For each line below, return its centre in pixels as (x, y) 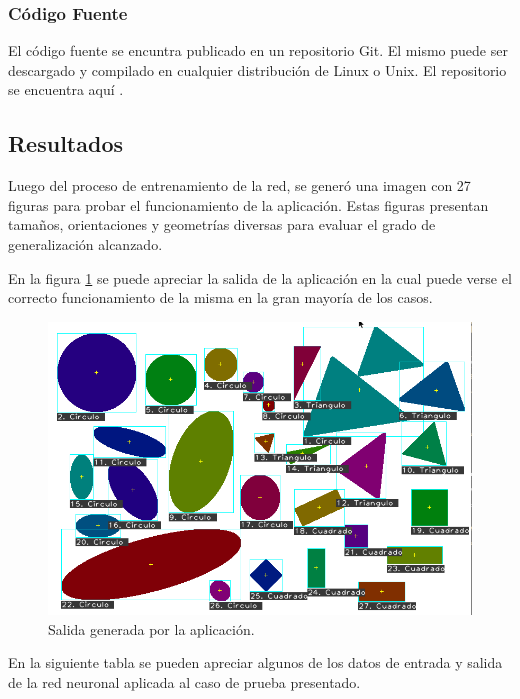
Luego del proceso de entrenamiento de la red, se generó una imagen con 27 (239, 185)
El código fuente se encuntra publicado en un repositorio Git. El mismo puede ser (258, 50)
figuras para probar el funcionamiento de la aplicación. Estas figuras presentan (248, 204)
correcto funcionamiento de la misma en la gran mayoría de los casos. (220, 297)
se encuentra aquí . (66, 89)
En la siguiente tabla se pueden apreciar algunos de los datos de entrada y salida (255, 662)
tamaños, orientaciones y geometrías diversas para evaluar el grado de (222, 224)
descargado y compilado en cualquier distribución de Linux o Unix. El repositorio (257, 69)
